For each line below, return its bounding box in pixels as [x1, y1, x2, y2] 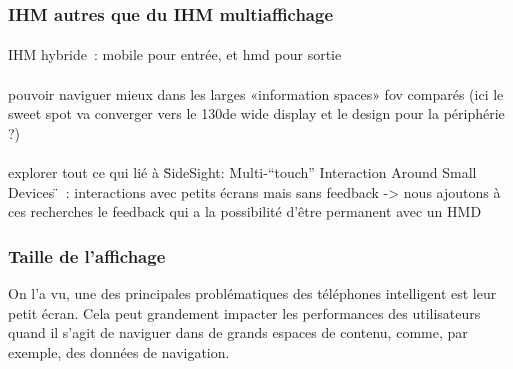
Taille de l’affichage [8, 243, 166, 268]
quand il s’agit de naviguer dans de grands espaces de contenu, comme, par [8, 322, 468, 343]
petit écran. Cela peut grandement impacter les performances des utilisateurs [8, 302, 481, 323]
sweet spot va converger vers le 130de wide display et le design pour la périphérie [8, 103, 505, 124]
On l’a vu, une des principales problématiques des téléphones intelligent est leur [8, 283, 497, 303]
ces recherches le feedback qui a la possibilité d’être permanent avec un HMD [8, 201, 482, 222]
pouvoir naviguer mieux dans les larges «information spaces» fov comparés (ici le [8, 83, 504, 104]
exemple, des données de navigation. [8, 341, 230, 362]
